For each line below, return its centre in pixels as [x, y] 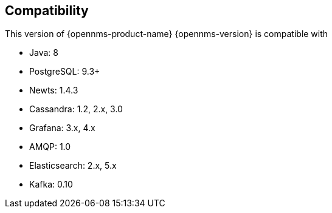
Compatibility [47, 11]
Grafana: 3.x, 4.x [62, 128]
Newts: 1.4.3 [54, 90]
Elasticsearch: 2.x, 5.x [73, 166]
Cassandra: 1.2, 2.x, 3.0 [76, 109]
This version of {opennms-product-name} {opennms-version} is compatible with [167, 34]
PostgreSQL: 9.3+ [65, 72]
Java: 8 [44, 53]
